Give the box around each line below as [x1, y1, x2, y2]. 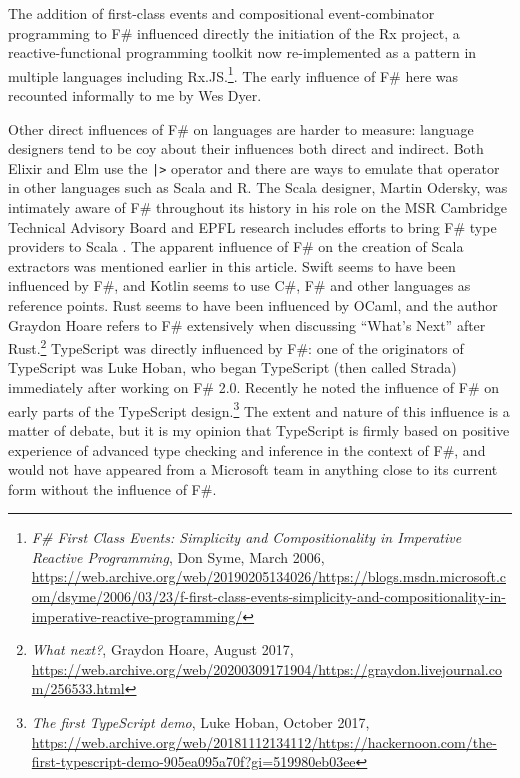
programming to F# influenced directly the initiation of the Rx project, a [8, 22, 460, 43]
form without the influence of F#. [8, 478, 217, 499]
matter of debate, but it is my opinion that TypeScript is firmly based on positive [8, 419, 510, 440]
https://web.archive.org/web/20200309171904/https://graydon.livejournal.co [31, 658, 502, 679]
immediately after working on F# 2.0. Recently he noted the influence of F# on [8, 377, 500, 398]
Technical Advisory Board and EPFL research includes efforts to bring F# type [8, 216, 497, 237]
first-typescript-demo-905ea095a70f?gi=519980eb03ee [31, 751, 356, 772]
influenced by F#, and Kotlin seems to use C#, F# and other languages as [8, 275, 471, 296]
